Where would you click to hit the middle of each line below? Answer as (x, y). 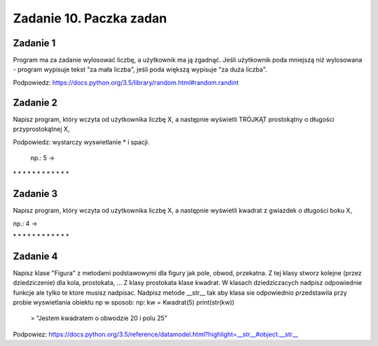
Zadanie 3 (35, 194)
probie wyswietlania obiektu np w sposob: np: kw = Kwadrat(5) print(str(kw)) (124, 303)
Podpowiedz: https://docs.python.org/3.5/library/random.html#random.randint (126, 82)
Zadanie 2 (35, 103)
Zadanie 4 (36, 256)
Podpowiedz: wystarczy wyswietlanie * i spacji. (81, 142)
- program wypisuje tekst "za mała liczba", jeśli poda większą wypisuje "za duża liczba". (140, 69)
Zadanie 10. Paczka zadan (90, 18)
